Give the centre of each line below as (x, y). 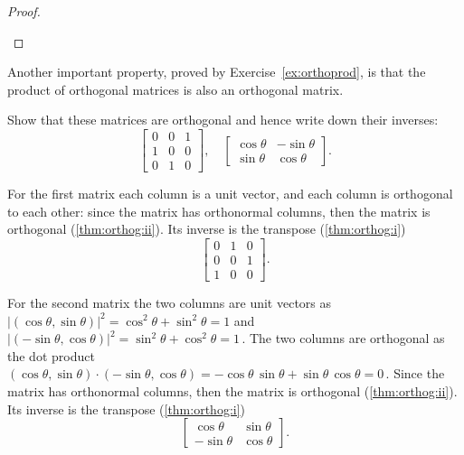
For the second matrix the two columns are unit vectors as (170, 302)
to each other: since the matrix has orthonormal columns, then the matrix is (219, 211)
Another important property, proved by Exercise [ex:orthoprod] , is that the (217, 72)
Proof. (24, 11)
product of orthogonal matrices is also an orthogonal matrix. (175, 89)
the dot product (51, 355)
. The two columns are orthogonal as (343, 338)
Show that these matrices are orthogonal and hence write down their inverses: (223, 120)
